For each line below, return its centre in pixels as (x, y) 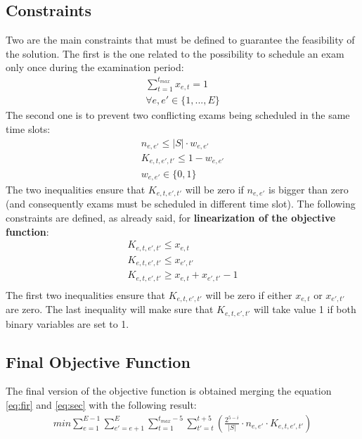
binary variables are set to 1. (67, 323)
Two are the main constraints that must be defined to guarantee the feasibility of (180, 40)
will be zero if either (249, 294)
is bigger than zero (309, 189)
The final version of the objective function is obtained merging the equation (169, 391)
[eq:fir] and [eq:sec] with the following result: (101, 405)
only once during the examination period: (95, 67)
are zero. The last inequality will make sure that (110, 309)
